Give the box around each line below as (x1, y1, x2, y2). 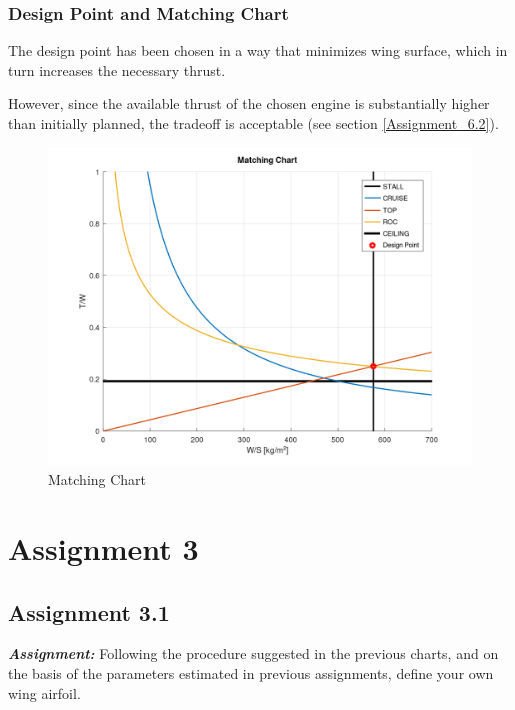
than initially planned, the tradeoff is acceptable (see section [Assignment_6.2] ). (8, 113, 499, 133)
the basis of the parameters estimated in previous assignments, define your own (8, 662, 494, 683)
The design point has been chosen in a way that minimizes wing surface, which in (8, 40, 508, 61)
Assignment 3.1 (8, 596, 170, 627)
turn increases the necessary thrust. (8, 59, 226, 80)
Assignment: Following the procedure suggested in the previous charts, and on (8, 643, 499, 664)
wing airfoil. (8, 682, 81, 703)
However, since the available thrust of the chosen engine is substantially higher (8, 93, 490, 114)
